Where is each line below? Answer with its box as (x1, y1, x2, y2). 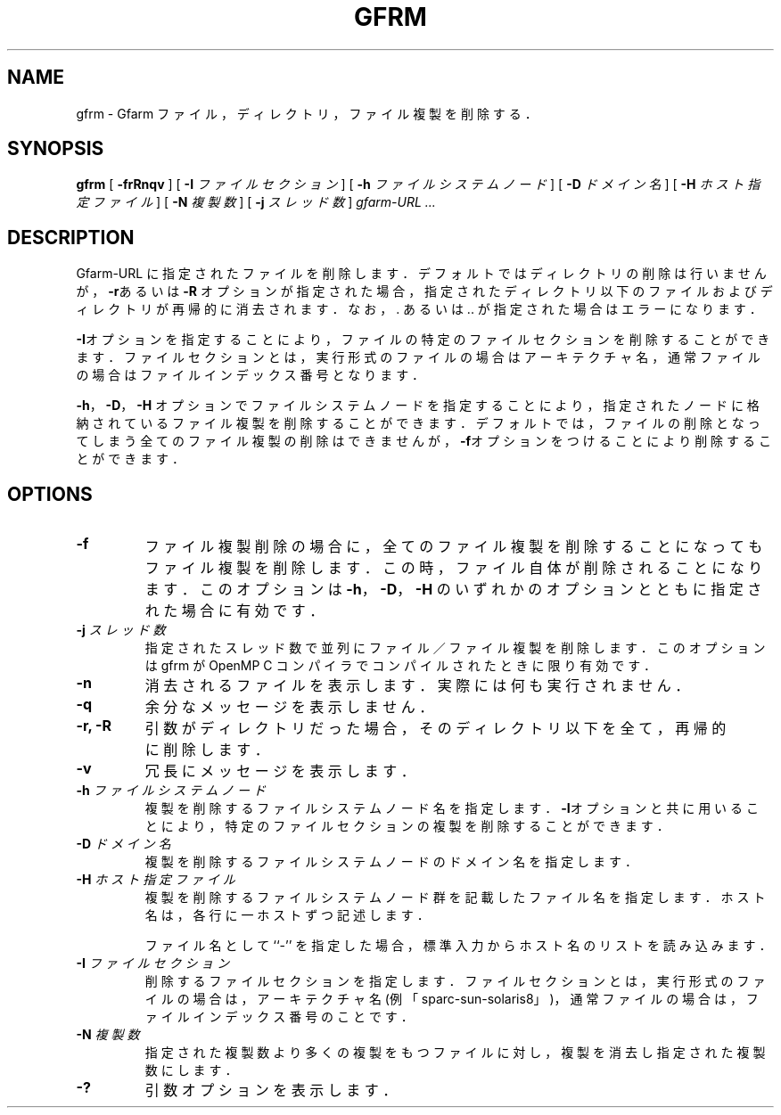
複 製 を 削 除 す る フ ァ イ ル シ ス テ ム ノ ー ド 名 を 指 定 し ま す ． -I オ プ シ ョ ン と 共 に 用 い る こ (144, 800, 759, 816)
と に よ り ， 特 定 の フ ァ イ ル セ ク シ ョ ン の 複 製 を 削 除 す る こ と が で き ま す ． (144, 818, 670, 834)
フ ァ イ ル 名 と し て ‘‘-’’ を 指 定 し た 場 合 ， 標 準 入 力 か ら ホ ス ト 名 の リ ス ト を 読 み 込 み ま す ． (144, 938, 772, 954)
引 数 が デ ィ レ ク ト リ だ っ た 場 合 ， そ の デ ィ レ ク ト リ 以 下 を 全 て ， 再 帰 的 (144, 719, 727, 738)
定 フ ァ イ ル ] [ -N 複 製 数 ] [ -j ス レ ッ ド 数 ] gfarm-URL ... (76, 194, 436, 210)
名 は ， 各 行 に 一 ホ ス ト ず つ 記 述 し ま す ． (144, 907, 430, 923)
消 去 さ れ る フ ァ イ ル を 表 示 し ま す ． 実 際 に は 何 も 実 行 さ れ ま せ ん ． (144, 676, 690, 695)
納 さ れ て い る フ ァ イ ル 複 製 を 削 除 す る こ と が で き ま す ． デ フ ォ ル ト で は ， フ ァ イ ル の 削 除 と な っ (76, 415, 760, 431)
